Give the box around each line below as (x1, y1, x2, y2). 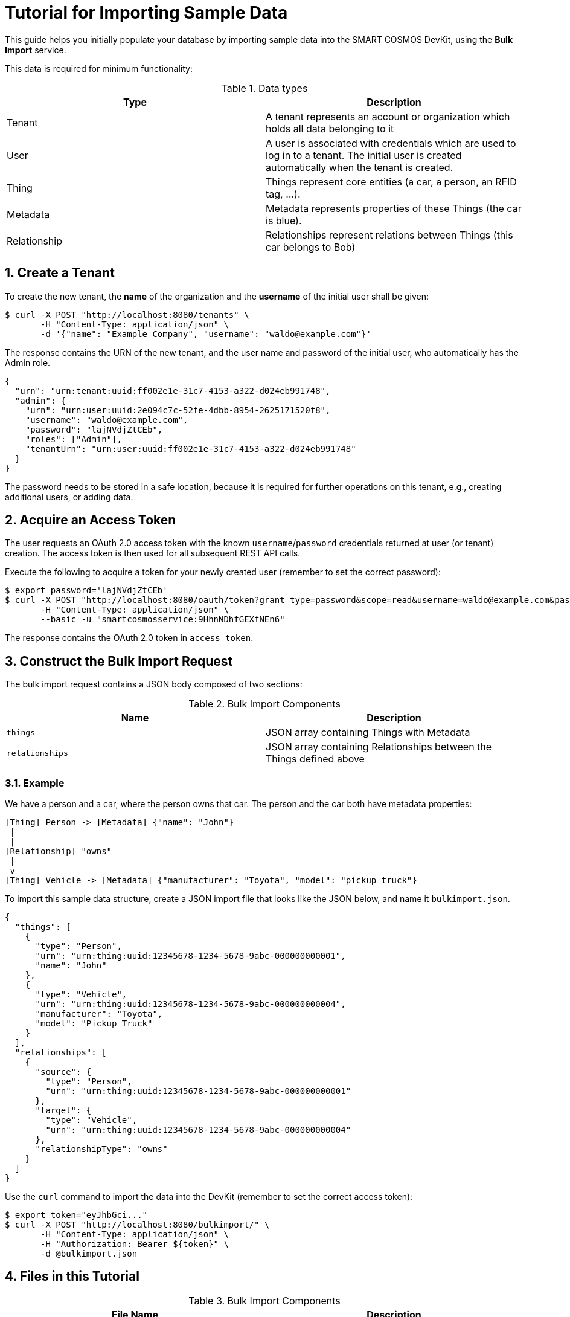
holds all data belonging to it (266, 122, 394, 135)
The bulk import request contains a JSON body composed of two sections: (5, 679, 303, 690)
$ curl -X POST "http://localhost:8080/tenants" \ (5, 309, 249, 320)
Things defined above (266, 753, 365, 765)
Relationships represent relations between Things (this (266, 228, 513, 241)
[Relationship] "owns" (5, 846, 112, 857)
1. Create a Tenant (5, 265, 115, 281)
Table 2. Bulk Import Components (188, 698, 341, 710)
